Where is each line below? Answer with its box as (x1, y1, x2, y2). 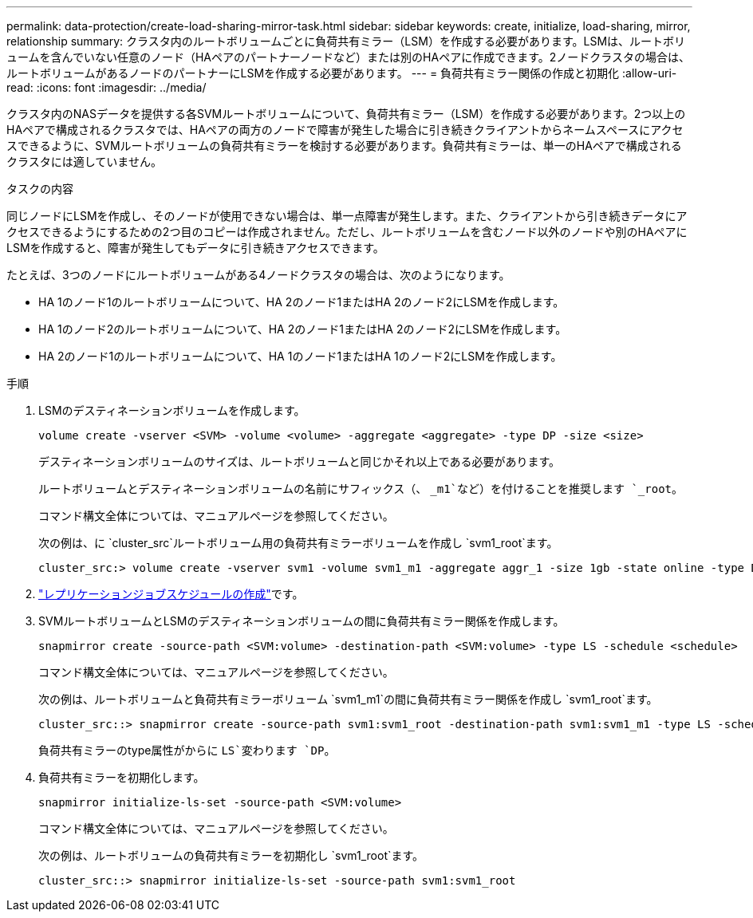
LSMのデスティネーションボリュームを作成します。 (38, 404, 306, 417)
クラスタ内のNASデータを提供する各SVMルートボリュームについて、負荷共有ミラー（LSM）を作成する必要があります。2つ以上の (6, 107, 686, 120)
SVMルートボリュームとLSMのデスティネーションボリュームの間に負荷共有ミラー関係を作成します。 (38, 614, 565, 628)
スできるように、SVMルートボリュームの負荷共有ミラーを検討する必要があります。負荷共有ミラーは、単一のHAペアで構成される (6, 139, 682, 152)
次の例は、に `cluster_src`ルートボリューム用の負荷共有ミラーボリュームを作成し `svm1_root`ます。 (38, 536, 558, 550)
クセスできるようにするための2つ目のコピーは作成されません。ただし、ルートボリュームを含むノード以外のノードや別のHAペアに (6, 225, 688, 238)
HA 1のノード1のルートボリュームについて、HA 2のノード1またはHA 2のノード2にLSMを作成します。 (38, 295, 565, 309)
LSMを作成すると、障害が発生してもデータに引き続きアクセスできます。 (6, 241, 384, 254)
